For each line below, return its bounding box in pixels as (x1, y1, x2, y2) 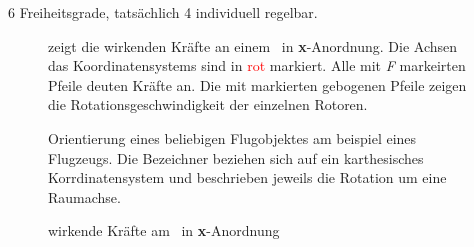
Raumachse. (48, 186, 121, 207)
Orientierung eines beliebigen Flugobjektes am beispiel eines (48, 127, 417, 148)
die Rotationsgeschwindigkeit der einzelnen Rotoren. (48, 94, 368, 115)
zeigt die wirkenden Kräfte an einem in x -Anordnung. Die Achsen (48, 35, 458, 56)
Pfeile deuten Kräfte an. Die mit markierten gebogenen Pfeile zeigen (48, 74, 467, 95)
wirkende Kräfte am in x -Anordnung (48, 220, 280, 241)
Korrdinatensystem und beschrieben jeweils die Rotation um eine (48, 167, 447, 188)
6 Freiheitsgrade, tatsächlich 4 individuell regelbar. (8, 2, 318, 22)
